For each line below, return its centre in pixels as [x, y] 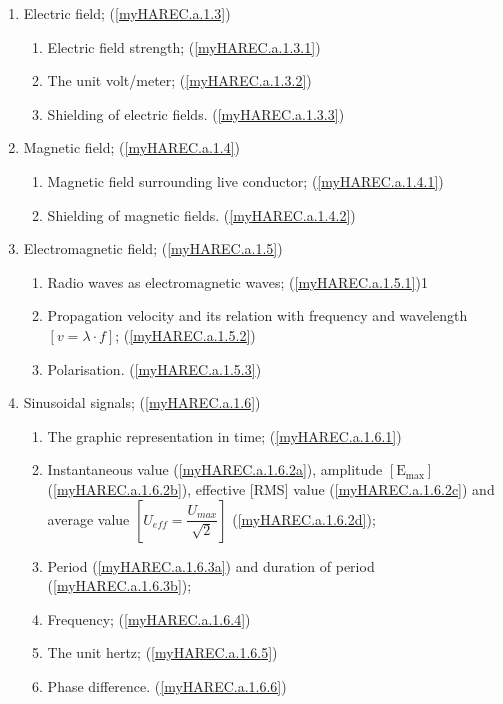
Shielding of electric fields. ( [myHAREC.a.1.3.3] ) [196, 113]
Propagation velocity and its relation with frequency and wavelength [257, 315]
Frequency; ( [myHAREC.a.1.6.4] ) [149, 618]
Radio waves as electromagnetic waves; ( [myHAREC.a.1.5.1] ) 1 [237, 281]
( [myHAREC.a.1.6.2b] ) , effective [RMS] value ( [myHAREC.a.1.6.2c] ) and [271, 488]
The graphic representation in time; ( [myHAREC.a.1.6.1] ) [224, 435]
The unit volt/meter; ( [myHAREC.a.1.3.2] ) [179, 80]
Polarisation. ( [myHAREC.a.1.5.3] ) [154, 368]
